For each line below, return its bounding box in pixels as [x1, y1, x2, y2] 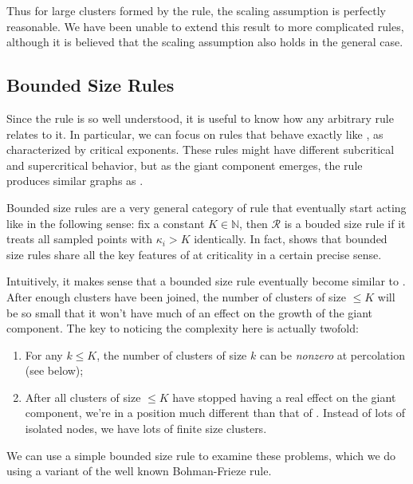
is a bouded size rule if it [284, 214, 406, 231]
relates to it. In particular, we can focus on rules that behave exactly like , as [6, 125, 383, 142]
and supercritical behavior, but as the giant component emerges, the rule [6, 156, 363, 173]
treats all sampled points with [6, 230, 153, 247]
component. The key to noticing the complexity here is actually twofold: [6, 320, 359, 336]
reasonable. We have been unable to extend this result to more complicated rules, [6, 18, 404, 34]
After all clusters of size [25, 388, 141, 405]
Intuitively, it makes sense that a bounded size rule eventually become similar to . [6, 273, 406, 289]
